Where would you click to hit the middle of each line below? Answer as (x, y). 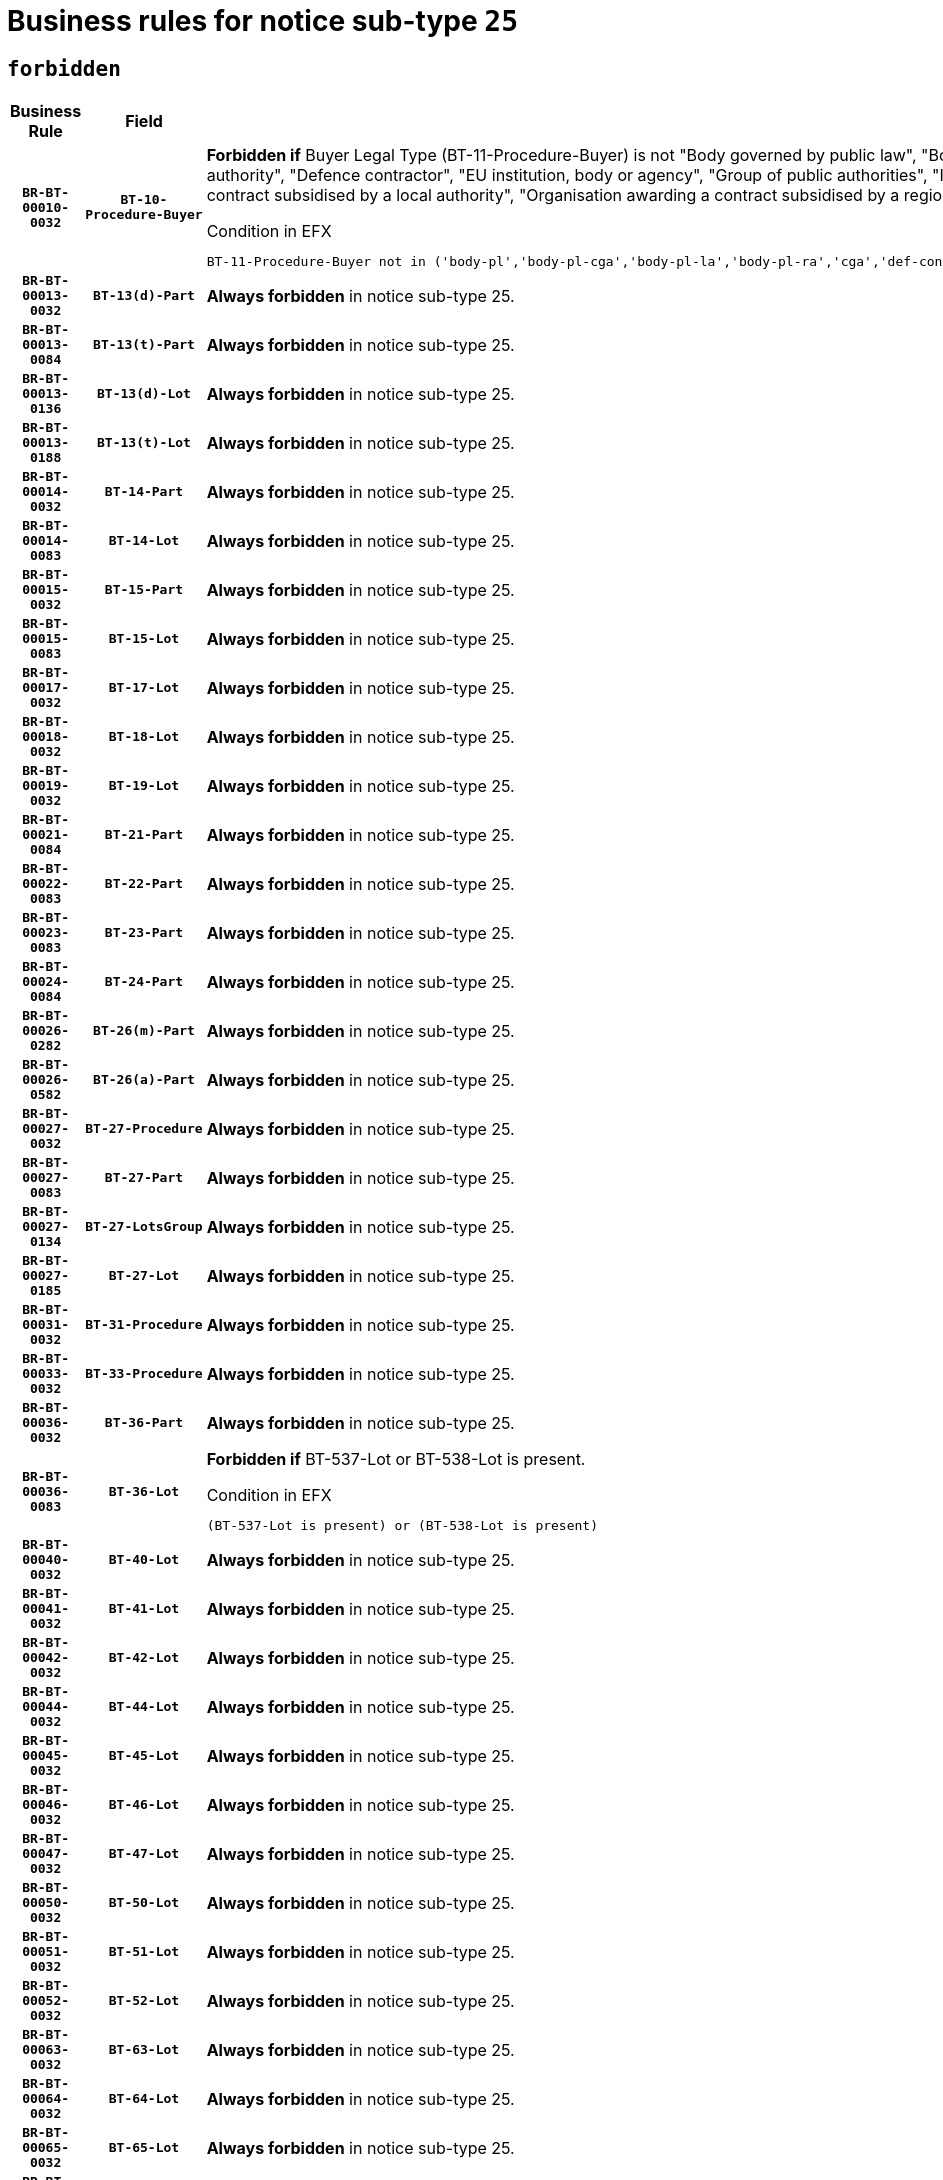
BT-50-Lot (144, 1903)
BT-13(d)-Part (144, 296)
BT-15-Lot (144, 639)
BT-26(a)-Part (144, 1080)
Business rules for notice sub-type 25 (262, 21)
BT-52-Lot (144, 2001)
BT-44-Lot (144, 1707)
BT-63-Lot (144, 2050)
